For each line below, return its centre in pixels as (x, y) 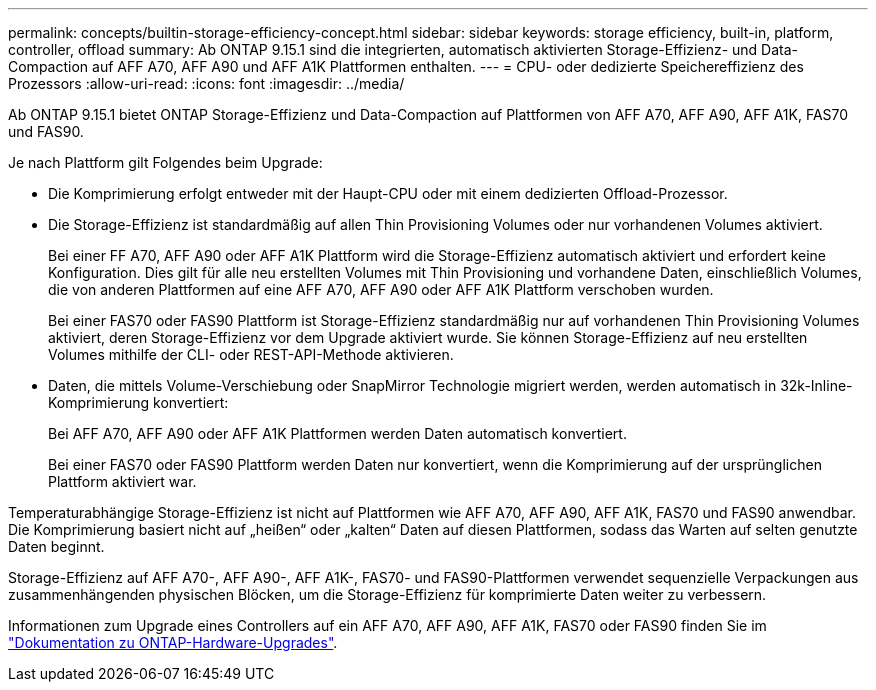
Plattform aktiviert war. (122, 481)
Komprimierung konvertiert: (138, 402)
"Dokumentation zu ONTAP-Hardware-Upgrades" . (173, 642)
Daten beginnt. (56, 546)
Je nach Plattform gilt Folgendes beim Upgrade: (165, 162)
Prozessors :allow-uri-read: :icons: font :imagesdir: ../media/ (206, 83)
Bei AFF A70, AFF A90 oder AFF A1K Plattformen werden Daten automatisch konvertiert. (337, 433)
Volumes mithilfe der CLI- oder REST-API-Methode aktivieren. (251, 354)
